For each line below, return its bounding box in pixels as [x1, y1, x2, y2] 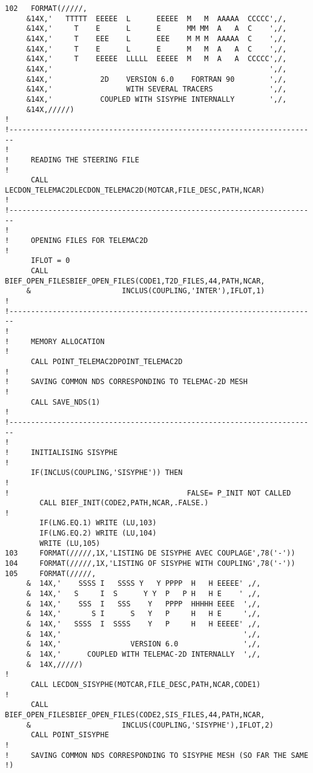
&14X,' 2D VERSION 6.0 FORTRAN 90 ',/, [26, 75, 287, 84]
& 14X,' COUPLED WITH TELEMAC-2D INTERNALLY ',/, [26, 650, 261, 659]
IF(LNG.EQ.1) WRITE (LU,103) [39, 519, 157, 528]
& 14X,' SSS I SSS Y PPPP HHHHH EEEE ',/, [26, 599, 261, 608]
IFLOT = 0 [30, 256, 70, 265]
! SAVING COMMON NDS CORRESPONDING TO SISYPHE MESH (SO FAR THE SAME [5, 751, 309, 760]
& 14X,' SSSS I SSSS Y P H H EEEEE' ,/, [26, 620, 261, 629]
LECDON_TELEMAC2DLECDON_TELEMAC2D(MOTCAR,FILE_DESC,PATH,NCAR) [5, 185, 265, 194]
